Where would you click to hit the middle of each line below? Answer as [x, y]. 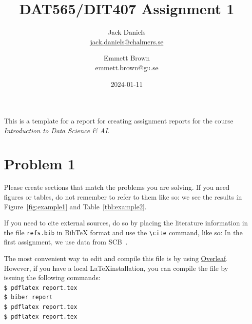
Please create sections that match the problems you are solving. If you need [117, 187]
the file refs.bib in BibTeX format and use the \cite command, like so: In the [123, 232]
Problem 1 [40, 164]
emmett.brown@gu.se [127, 67]
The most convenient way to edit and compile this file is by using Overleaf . [116, 258]
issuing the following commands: [52, 277]
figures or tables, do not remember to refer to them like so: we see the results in [123, 197]
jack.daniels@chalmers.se [127, 41]
